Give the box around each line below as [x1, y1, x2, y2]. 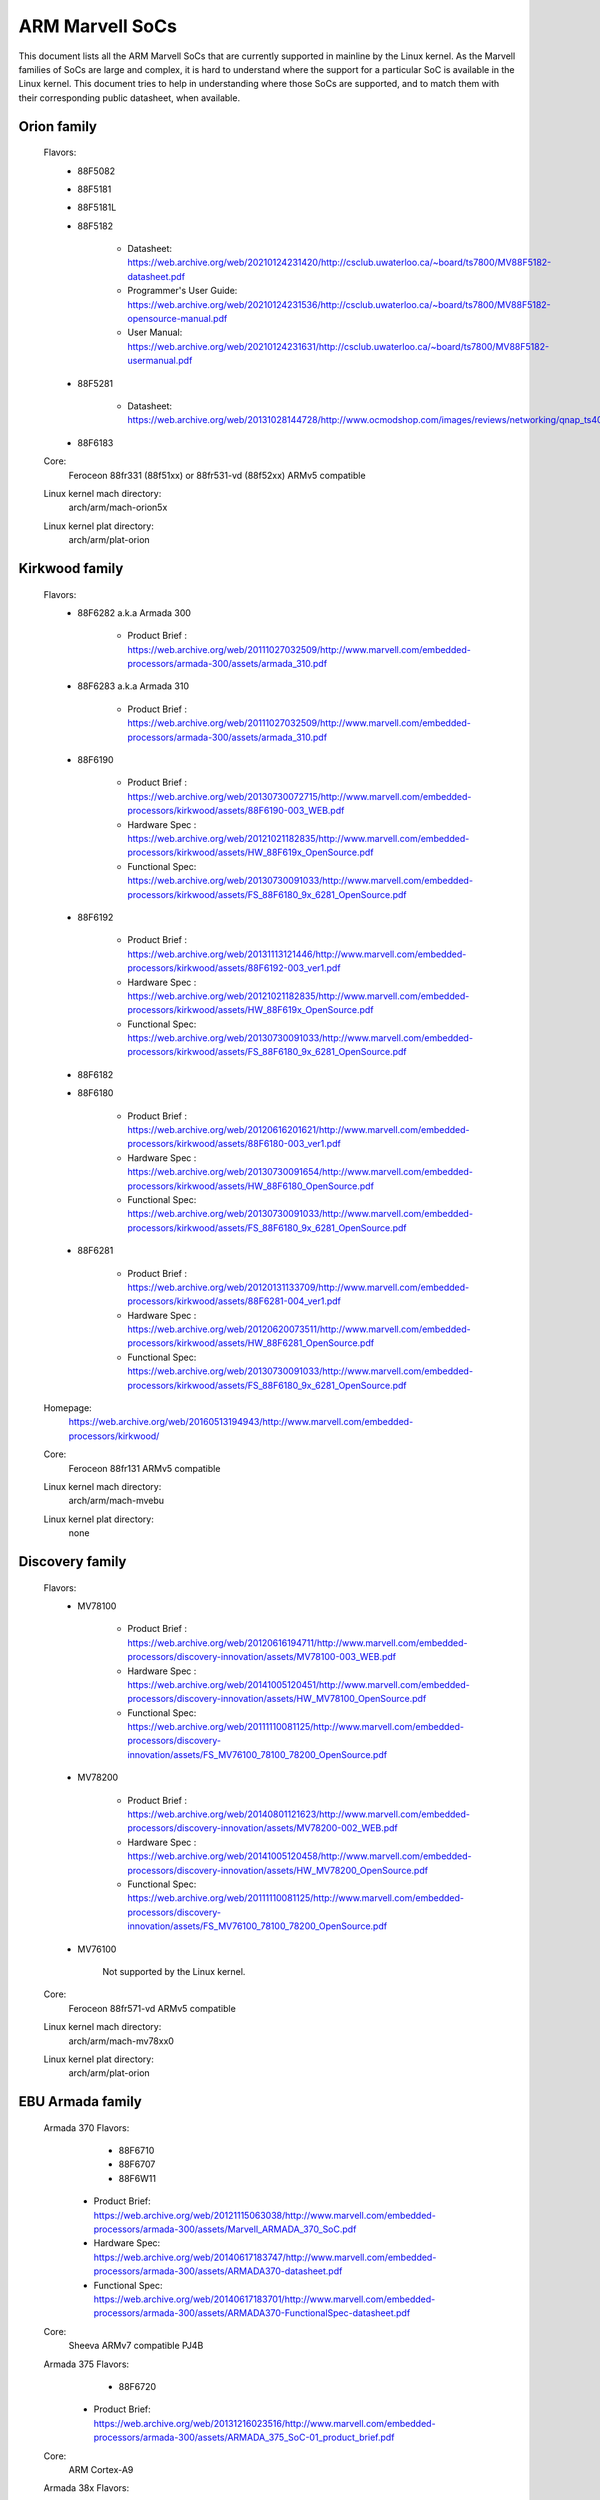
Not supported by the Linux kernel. [102, 1965, 246, 1977]
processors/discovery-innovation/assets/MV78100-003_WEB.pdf [127, 1651, 397, 1663]
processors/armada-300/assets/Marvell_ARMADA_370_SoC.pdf [93, 2223, 357, 2235]
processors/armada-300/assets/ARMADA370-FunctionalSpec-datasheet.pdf [93, 2307, 411, 2319]
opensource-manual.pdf [127, 313, 228, 325]
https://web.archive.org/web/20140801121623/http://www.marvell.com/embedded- [127, 1808, 470, 1820]
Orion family [18, 118, 97, 135]
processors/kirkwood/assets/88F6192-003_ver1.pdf [127, 962, 341, 974]
